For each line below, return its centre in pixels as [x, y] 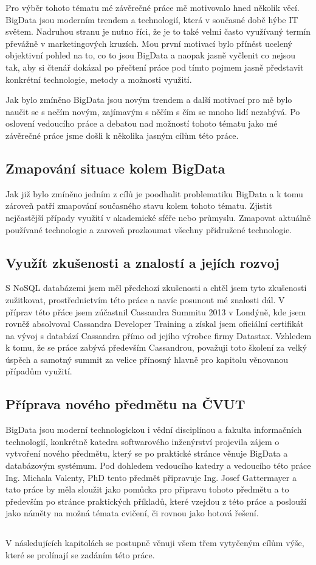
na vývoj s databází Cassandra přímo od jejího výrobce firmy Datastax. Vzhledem [159, 335]
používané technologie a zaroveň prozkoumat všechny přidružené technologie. [149, 229]
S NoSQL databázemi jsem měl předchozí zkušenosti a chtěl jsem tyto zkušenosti [156, 288]
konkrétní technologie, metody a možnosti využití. [99, 79]
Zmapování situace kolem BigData [115, 168]
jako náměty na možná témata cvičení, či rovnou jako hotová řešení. [132, 513]
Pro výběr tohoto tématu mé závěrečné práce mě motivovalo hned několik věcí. [153, 7]
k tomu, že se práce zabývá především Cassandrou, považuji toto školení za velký [156, 347]
